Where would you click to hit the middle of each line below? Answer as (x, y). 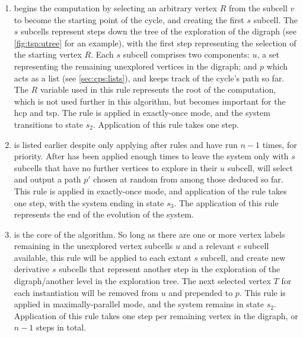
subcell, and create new (243, 257)
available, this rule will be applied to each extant (103, 257)
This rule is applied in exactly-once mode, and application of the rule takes (150, 190)
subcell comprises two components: (186, 54)
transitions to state (48, 124)
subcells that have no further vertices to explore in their (116, 167)
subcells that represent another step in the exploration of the (170, 269)
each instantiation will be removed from (86, 292)
